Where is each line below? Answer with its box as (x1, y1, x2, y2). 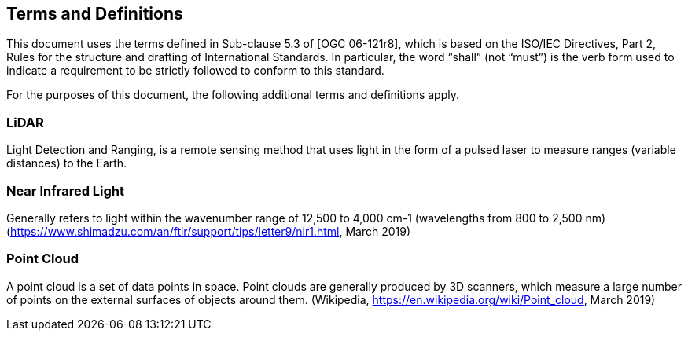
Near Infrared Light (6, 182, 125, 199)
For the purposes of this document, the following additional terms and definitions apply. (6, 88, 459, 102)
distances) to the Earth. (6, 156, 127, 170)
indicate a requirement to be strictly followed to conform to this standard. (6, 64, 384, 78)
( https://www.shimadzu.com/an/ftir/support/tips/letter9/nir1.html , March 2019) (6, 224, 411, 238)
